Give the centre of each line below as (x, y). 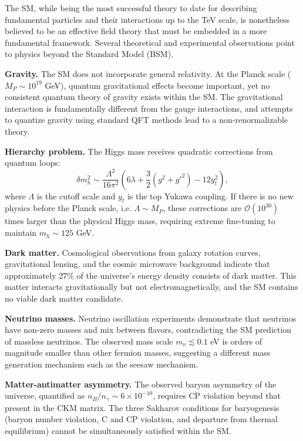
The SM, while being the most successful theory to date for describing (131, 8)
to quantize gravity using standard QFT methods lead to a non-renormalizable (147, 120)
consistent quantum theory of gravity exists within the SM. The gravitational (144, 97)
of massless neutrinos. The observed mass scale (89, 341)
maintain (21, 233)
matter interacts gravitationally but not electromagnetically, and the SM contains (151, 287)
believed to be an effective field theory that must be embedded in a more (136, 31)
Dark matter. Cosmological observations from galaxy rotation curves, (133, 252)
